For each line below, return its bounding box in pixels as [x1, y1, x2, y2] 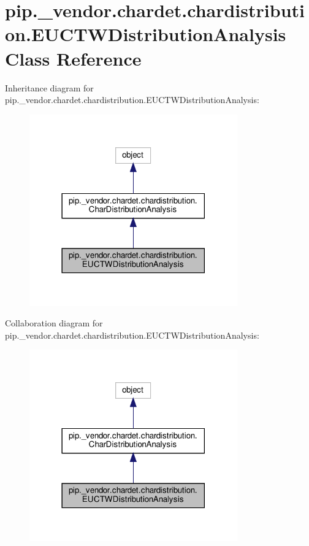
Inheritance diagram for [5, 81, 94, 94]
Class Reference [5, 45, 142, 71]
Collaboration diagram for [5, 317, 103, 329]
